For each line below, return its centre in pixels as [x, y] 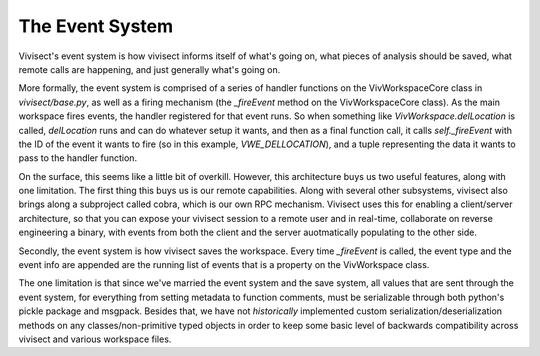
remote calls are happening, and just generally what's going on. [149, 69]
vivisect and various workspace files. [95, 339]
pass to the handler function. [78, 158]
